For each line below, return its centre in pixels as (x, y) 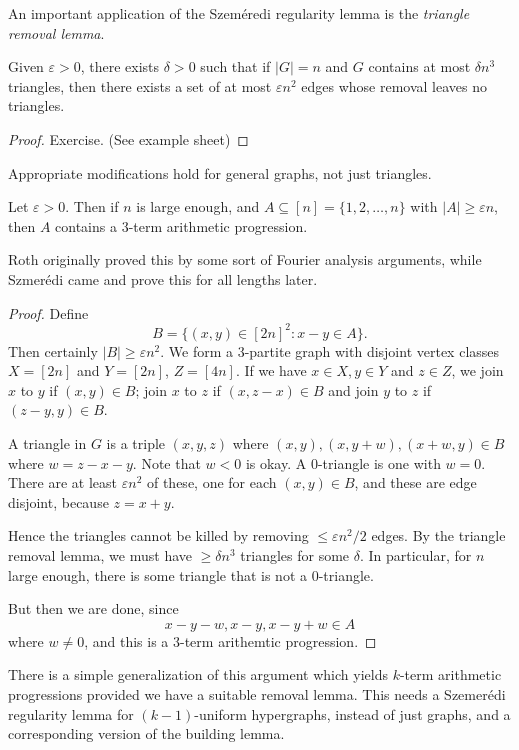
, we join (477, 370)
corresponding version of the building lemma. (146, 733)
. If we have (271, 370)
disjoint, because (58, 501)
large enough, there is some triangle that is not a (157, 574)
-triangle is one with (379, 462)
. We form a (197, 350)
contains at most (419, 66)
